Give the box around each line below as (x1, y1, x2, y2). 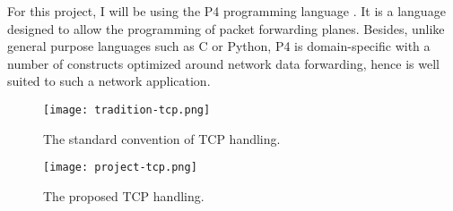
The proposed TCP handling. (43, 186, 205, 205)
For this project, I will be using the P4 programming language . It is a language (7, 2, 446, 20)
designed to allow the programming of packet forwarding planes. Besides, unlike (7, 19, 445, 38)
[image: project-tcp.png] (43, 161, 197, 174)
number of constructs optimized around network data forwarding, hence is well (7, 54, 440, 72)
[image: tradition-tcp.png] (43, 103, 211, 116)
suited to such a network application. (7, 72, 211, 90)
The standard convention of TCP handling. (43, 129, 281, 148)
